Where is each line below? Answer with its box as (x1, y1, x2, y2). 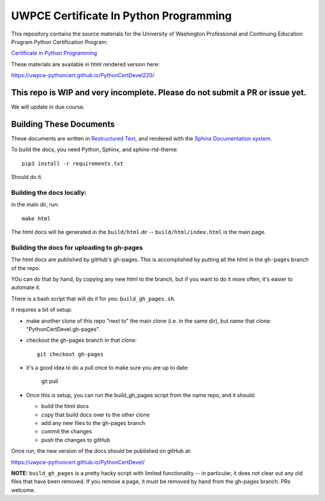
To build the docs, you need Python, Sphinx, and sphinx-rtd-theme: (11, 146, 179, 153)
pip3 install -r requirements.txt (22, 160, 123, 167)
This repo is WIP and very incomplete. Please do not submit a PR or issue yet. (11, 87, 307, 98)
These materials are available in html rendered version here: (11, 60, 160, 68)
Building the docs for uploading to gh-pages (11, 243, 143, 251)
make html (22, 215, 51, 222)
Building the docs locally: (11, 188, 87, 197)
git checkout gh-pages (37, 350, 104, 358)
